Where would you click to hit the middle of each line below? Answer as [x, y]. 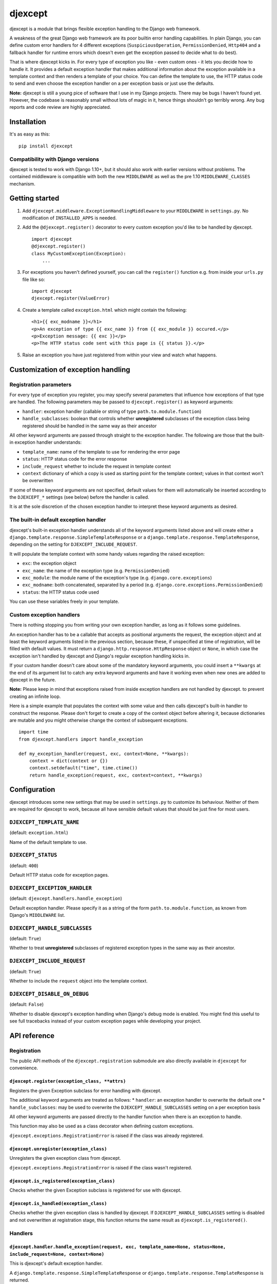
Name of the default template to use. [48, 842]
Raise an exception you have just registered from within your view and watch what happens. [120, 355]
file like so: [34, 279]
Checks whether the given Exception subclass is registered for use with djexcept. [95, 1190]
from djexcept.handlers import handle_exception [81, 739]
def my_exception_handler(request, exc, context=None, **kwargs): [104, 753]
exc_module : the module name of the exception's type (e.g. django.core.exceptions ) [117, 577]
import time [34, 732]
